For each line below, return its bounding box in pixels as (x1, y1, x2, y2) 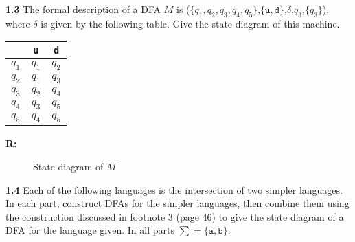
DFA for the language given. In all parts (5, 223, 174, 237)
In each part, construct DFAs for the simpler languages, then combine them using (5, 196, 350, 210)
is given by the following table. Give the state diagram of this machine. (41, 16, 340, 30)
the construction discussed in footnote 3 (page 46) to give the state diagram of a (5, 209, 344, 223)
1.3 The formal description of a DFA (5, 2, 161, 16)
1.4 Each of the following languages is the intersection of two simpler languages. (5, 182, 343, 197)
